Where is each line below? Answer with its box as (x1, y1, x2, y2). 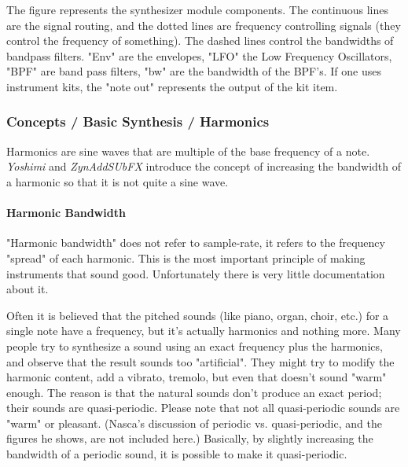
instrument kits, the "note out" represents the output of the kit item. (6, 78, 338, 94)
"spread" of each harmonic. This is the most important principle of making (6, 249, 366, 266)
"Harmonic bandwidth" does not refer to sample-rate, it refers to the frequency (6, 234, 385, 251)
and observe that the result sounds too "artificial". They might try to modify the (6, 353, 395, 370)
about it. (6, 281, 49, 297)
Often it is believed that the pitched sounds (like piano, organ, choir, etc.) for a (6, 307, 389, 323)
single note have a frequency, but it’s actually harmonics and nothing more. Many (6, 322, 401, 339)
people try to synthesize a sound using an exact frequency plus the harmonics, (6, 337, 383, 354)
